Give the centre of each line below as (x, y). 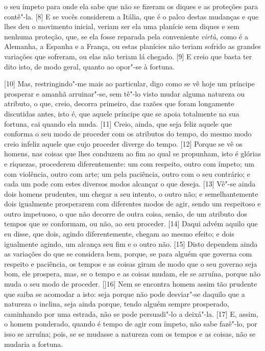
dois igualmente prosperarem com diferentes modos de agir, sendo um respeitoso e (132, 204)
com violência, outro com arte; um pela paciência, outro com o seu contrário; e (127, 173)
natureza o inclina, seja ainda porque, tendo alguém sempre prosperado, (117, 304)
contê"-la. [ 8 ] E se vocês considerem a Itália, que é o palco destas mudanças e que (131, 16)
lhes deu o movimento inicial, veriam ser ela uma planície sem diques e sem (122, 26)
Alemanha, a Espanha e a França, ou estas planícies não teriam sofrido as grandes (132, 46)
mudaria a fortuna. (34, 344)
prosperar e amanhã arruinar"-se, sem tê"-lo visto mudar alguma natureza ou (125, 93)
